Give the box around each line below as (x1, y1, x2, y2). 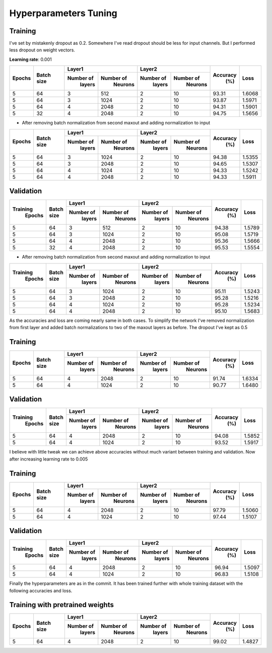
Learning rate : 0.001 (9, 56, 52, 62)
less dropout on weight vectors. (9, 47, 76, 53)
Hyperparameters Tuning (9, 8, 118, 19)
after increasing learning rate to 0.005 (9, 456, 88, 462)
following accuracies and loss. (9, 587, 73, 594)
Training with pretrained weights (9, 601, 114, 609)
